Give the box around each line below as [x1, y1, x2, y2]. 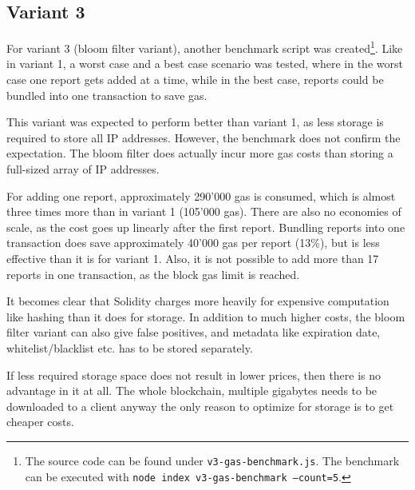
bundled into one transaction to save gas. [6, 86, 207, 103]
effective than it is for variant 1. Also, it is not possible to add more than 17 [6, 249, 379, 266]
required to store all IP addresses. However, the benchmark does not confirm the [6, 129, 401, 145]
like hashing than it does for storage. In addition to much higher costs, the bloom [6, 308, 405, 325]
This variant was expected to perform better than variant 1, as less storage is [6, 114, 384, 130]
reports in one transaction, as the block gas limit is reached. [6, 265, 300, 282]
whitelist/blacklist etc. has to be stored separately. [6, 339, 253, 356]
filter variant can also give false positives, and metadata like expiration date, [6, 324, 381, 341]
